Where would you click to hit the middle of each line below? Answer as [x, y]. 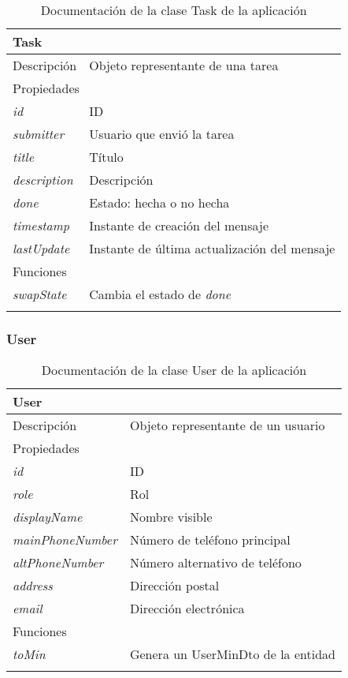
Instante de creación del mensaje [179, 225]
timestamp [41, 225]
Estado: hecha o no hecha [159, 202]
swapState [40, 294]
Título [106, 157]
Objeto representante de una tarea [184, 65]
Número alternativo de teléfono [215, 563]
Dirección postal [174, 586]
